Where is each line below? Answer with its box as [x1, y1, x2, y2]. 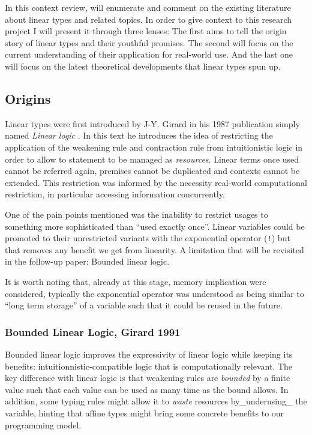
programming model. [5, 418, 82, 431]
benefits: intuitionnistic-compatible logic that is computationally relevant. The [5, 359, 293, 372]
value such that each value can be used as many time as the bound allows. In [5, 383, 289, 395]
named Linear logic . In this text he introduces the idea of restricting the [5, 129, 273, 142]
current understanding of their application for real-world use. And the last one [5, 48, 293, 61]
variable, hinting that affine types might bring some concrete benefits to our [5, 406, 284, 419]
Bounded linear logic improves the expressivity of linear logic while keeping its [5, 347, 293, 360]
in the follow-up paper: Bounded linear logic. [5, 255, 170, 268]
